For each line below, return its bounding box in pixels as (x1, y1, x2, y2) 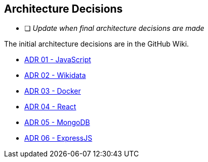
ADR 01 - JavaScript (24, 55, 91, 64)
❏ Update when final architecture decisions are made (24, 24, 204, 33)
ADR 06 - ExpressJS (24, 134, 93, 143)
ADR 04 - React (24, 102, 76, 111)
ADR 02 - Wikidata (24, 71, 86, 80)
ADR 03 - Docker (24, 87, 81, 96)
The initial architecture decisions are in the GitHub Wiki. (4, 39, 189, 49)
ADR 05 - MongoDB (24, 118, 90, 127)
